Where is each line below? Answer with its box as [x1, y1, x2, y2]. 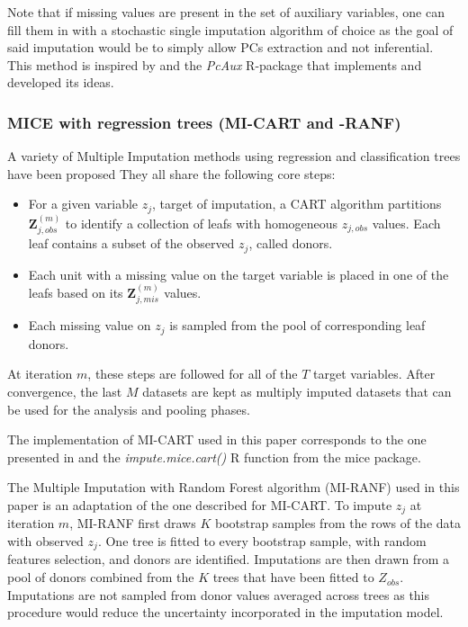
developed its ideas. [7, 73, 114, 92]
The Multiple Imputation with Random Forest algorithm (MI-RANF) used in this [7, 478, 460, 497]
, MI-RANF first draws [69, 514, 196, 533]
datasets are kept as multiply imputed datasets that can [142, 381, 452, 400]
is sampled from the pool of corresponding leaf [169, 316, 426, 335]
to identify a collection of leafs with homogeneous [65, 213, 338, 232]
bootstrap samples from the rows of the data [214, 514, 461, 533]
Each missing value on [28, 316, 151, 335]
